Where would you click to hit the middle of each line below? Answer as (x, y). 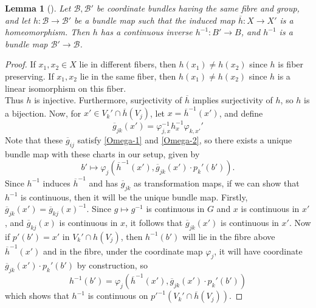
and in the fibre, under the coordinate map (123, 251)
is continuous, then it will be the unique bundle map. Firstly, (134, 197)
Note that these (34, 139)
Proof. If (20, 64)
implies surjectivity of (232, 100)
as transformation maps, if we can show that (217, 183)
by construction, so (112, 265)
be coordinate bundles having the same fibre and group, (198, 8)
